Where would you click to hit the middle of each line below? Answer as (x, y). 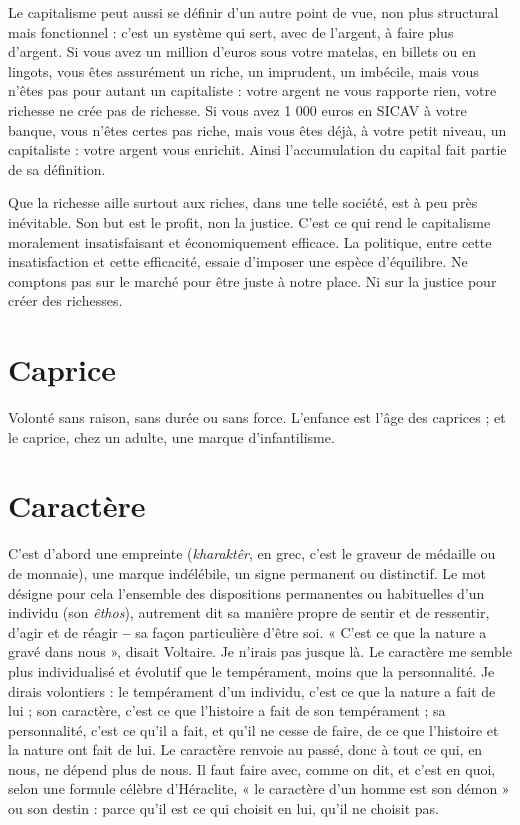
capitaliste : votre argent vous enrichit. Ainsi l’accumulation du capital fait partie (257, 149)
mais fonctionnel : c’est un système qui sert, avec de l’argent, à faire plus (231, 31)
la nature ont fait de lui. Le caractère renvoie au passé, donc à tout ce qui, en (245, 749)
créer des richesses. (65, 300)
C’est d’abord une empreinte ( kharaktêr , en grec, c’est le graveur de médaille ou (252, 553)
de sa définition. (57, 168)
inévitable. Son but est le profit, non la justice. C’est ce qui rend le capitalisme (249, 221)
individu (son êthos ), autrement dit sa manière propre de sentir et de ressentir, (249, 612)
